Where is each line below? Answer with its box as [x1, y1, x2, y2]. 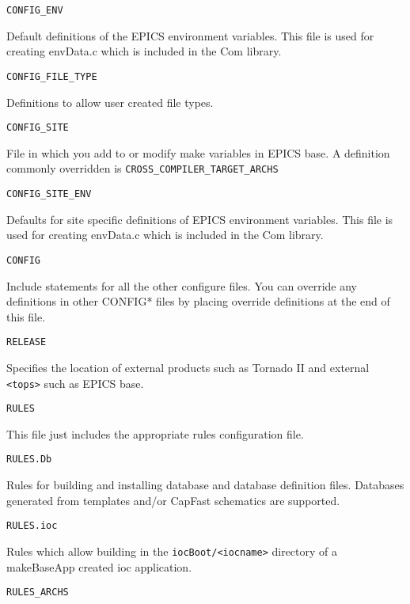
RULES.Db [6, 454, 52, 465]
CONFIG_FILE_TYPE [6, 70, 97, 82]
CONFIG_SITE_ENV [6, 188, 92, 199]
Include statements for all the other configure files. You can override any [6, 277, 357, 294]
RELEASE [6, 336, 47, 348]
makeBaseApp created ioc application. [6, 558, 192, 575]
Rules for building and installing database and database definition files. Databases [6, 477, 404, 493]
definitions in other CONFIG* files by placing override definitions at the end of [6, 293, 390, 310]
